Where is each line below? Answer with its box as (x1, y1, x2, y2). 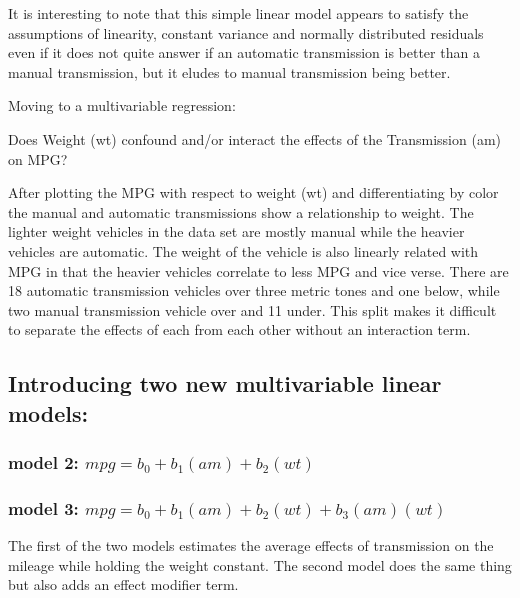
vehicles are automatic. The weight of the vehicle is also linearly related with (8, 240, 479, 261)
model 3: (8, 495, 79, 520)
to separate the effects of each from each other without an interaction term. (8, 319, 471, 340)
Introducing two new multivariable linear (8, 368, 442, 399)
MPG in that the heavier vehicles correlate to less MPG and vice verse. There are (8, 260, 509, 281)
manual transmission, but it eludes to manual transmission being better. (8, 61, 451, 82)
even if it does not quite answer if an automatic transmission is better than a (8, 42, 480, 63)
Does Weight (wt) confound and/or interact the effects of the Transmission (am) (8, 128, 502, 149)
